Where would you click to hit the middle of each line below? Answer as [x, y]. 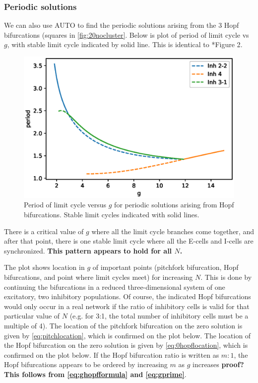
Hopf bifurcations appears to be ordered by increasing [86, 364]
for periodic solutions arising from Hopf [174, 205]
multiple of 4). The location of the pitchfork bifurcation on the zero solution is [123, 325]
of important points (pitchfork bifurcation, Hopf [165, 267]
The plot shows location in [44, 267]
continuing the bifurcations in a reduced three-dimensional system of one [115, 287]
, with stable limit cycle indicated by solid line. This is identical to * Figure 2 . [125, 44]
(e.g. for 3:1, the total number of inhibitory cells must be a [159, 316]
